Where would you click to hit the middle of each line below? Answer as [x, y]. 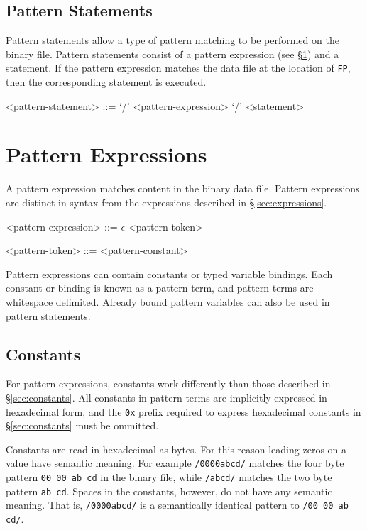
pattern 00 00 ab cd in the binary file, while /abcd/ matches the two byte [169, 477]
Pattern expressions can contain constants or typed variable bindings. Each [169, 274]
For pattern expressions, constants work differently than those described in [168, 383]
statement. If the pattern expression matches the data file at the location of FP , [178, 68]
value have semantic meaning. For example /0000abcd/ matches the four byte [175, 463]
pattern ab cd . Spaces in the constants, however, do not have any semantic [169, 491]
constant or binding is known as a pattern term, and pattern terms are [160, 288]
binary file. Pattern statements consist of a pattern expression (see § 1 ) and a [172, 54]
